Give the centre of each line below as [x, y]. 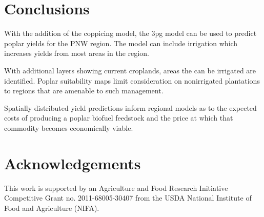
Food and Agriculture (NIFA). [52, 208]
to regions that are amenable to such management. [84, 91]
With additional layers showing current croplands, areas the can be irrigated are [130, 70]
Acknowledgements [73, 163]
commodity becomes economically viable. [69, 127]
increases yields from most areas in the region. [77, 53]
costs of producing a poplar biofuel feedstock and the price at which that [119, 118]
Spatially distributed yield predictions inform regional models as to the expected [130, 107]
